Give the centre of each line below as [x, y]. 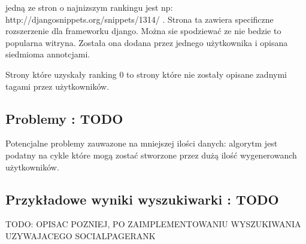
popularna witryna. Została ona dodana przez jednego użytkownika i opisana [147, 42]
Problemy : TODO [64, 118]
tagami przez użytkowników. [57, 86]
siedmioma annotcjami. [48, 54]
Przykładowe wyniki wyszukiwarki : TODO [142, 199]
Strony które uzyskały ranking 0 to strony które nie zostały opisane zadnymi [146, 74]
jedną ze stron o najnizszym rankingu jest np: [89, 7]
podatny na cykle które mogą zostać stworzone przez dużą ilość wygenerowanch [151, 155]
